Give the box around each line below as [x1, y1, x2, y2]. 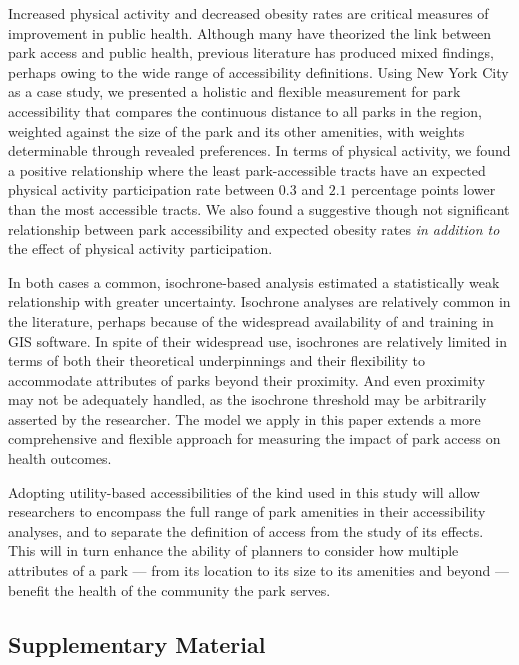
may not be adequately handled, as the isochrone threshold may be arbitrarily [8, 389, 487, 410]
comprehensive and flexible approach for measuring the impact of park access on [8, 428, 501, 449]
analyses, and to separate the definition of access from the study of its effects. [8, 520, 484, 541]
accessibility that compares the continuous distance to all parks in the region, [8, 100, 482, 121]
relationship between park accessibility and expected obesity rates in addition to [8, 218, 500, 239]
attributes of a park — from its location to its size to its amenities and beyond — [8, 560, 510, 581]
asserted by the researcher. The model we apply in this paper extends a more [8, 408, 481, 429]
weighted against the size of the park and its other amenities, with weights [8, 120, 465, 141]
